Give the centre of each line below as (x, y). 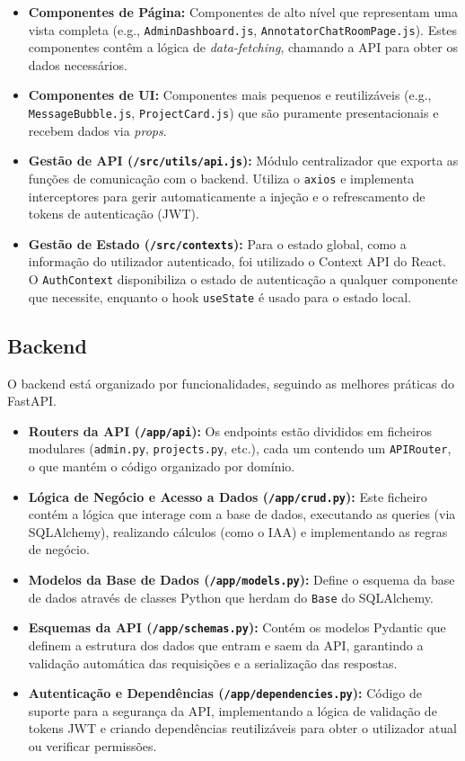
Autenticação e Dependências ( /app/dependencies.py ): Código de (225, 693)
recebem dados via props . (97, 130)
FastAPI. (32, 401)
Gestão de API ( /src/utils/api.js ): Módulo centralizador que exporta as (243, 161)
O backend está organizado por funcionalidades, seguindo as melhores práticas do (231, 383)
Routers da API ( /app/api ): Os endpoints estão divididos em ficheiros (230, 430)
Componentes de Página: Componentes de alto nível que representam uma (243, 12)
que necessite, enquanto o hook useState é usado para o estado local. (220, 296)
